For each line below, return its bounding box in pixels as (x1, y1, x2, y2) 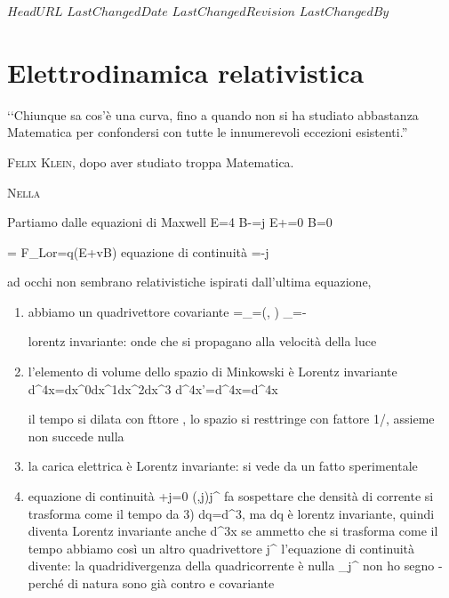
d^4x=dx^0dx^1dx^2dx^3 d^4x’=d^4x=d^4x (28, 379, 278, 398)
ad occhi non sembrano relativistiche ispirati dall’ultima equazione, (7, 272, 372, 291)
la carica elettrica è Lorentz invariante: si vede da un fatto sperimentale (28, 457, 418, 475)
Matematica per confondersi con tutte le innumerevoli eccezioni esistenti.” (7, 123, 408, 141)
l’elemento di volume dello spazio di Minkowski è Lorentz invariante (28, 362, 397, 381)
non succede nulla (28, 426, 124, 445)
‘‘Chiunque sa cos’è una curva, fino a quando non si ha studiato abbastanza (7, 105, 419, 124)
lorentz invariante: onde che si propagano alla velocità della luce (28, 332, 377, 351)
